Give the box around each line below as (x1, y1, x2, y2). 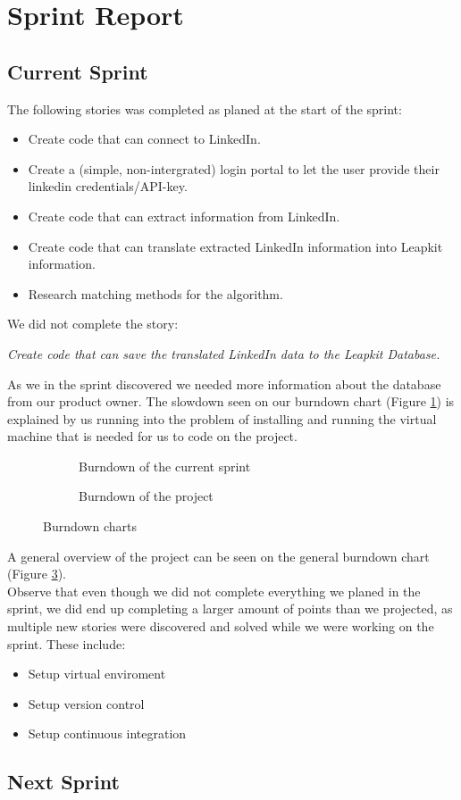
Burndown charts (43, 517, 137, 536)
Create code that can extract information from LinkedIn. (28, 206, 340, 225)
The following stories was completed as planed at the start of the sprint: (7, 99, 402, 118)
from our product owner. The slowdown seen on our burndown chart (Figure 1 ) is (7, 392, 455, 411)
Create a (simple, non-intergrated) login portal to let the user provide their (28, 159, 440, 178)
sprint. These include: (7, 634, 126, 653)
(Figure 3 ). (7, 564, 66, 583)
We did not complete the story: (7, 314, 179, 333)
